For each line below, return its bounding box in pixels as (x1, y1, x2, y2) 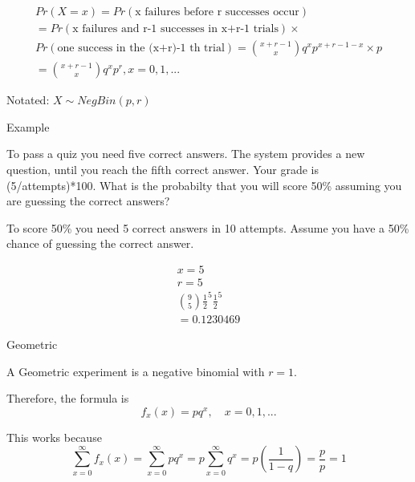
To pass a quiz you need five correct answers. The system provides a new (6, 145, 365, 162)
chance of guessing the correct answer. (6, 235, 194, 252)
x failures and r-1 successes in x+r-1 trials (72, 23, 279, 35)
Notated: (6, 91, 50, 108)
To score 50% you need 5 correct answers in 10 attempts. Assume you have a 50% (6, 219, 409, 236)
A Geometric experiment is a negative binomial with (6, 363, 265, 379)
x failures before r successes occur (135, 6, 299, 18)
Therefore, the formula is (6, 390, 129, 407)
